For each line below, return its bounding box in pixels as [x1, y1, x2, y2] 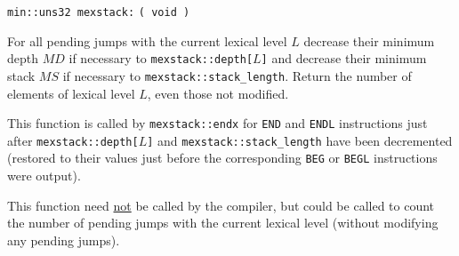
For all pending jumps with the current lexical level [7, 31, 287, 50]
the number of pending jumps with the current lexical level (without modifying [7, 213, 439, 232]
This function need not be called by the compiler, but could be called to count [7, 196, 435, 214]
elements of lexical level [7, 84, 135, 102]
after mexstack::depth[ [7, 131, 139, 149]
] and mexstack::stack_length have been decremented [147, 131, 453, 149]
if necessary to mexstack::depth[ [68, 49, 254, 68]
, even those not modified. [147, 84, 289, 102]
